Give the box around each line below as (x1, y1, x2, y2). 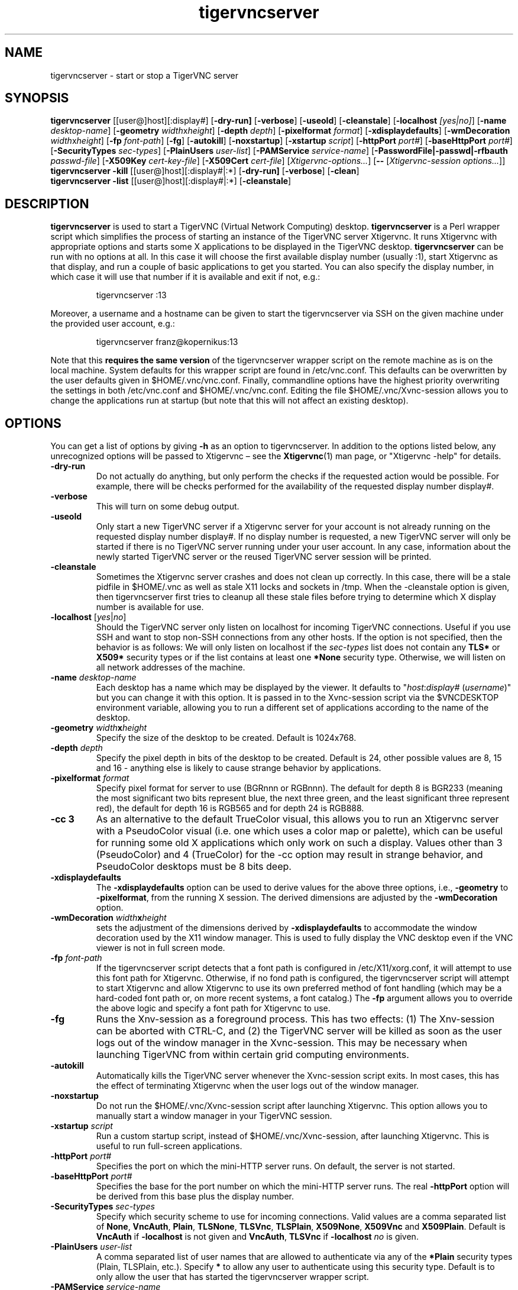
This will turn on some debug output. (96, 501, 239, 512)
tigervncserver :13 (96, 290, 167, 301)
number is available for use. (96, 602, 204, 612)
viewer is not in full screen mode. (96, 943, 225, 953)
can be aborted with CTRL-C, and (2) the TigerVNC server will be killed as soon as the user (96, 1025, 502, 1037)
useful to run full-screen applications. (96, 1141, 242, 1152)
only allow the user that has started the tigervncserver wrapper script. (96, 1272, 369, 1282)
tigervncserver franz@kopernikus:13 (96, 337, 238, 347)
